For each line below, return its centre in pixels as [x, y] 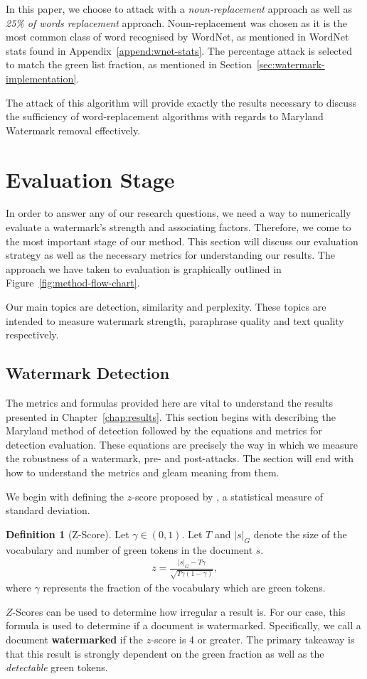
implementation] [41, 78]
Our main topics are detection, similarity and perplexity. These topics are [166, 307]
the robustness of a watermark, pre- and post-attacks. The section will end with [180, 458]
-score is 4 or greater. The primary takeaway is [253, 639]
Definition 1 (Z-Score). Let [68, 534]
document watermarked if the [75, 639]
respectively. [32, 335]
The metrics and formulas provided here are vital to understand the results [169, 403]
